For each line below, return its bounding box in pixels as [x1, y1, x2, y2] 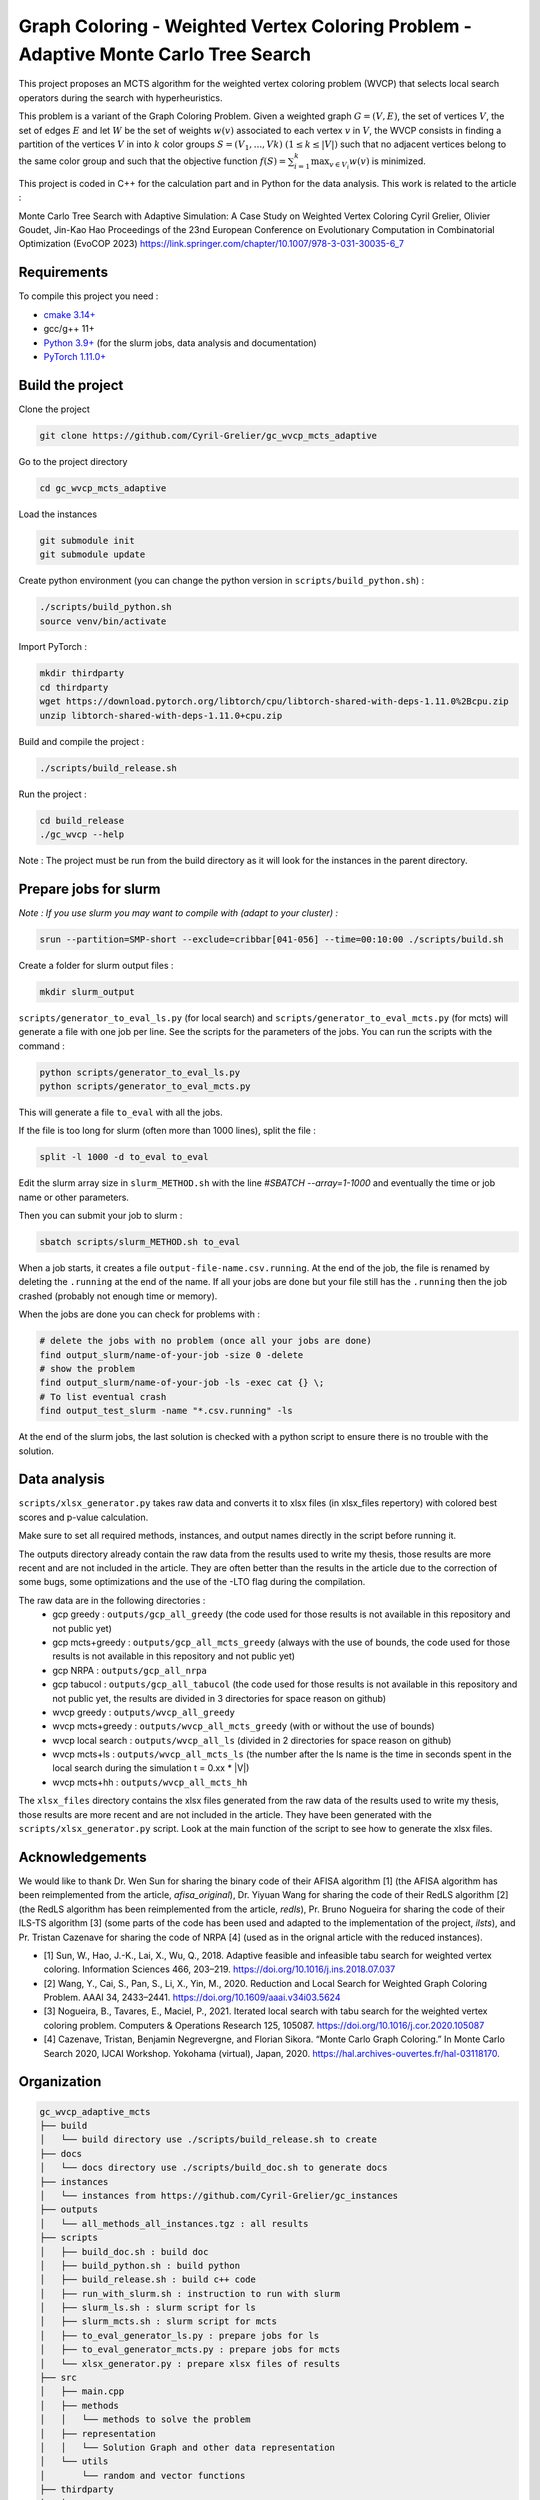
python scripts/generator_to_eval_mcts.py [39, 1080, 251, 1092]
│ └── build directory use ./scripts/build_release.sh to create [39, 2134, 378, 2145]
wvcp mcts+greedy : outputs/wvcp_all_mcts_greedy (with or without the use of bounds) [52, 1720, 435, 1732]
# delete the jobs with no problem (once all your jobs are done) [39, 1335, 372, 1347]
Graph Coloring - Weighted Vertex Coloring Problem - [18, 15, 472, 37]
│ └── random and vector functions [39, 2470, 246, 2481]
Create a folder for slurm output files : [18, 959, 174, 971]
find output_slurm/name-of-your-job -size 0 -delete [39, 1349, 304, 1360]
